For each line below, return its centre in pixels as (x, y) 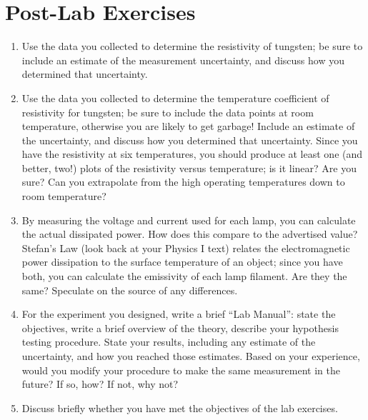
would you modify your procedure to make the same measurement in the (181, 370)
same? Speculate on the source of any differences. (130, 290)
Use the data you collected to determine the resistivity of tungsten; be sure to (192, 46)
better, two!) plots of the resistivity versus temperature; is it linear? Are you (189, 167)
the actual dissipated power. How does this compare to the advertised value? (190, 234)
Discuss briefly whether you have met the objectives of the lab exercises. (180, 407)
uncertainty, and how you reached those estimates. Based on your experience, (191, 356)
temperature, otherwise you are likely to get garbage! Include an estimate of (188, 126)
